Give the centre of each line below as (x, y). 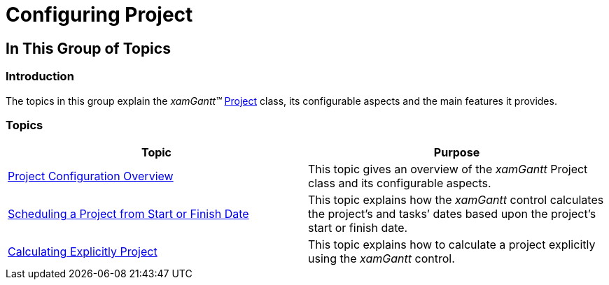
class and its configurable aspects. (400, 183)
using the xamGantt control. (381, 259)
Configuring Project (99, 15)
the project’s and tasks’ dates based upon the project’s (452, 214)
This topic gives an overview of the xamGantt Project (448, 169)
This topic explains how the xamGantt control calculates (456, 200)
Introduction (40, 76)
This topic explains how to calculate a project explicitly (452, 245)
